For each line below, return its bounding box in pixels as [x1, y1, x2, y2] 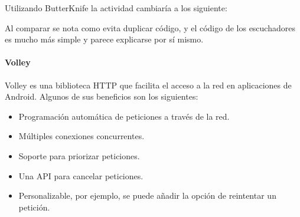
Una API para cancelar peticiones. [18, 169, 144, 182]
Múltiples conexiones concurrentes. [18, 130, 145, 142]
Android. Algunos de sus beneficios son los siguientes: [5, 90, 198, 103]
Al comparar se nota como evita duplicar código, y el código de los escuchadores [5, 21, 295, 34]
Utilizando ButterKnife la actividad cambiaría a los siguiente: [5, 2, 227, 14]
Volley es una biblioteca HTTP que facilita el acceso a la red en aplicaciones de [5, 78, 292, 91]
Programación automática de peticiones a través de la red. [18, 110, 230, 122]
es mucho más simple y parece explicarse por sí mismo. [5, 33, 204, 45]
